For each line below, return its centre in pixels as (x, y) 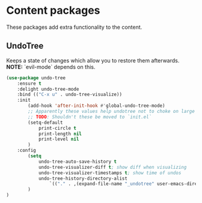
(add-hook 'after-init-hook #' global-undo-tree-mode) (96, 106)
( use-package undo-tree (36, 78)
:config (26, 151)
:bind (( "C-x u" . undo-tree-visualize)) (69, 95)
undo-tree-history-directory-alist (83, 178)
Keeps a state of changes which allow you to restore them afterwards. (93, 60)
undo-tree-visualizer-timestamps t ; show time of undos (110, 173)
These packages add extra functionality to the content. (74, 27)
